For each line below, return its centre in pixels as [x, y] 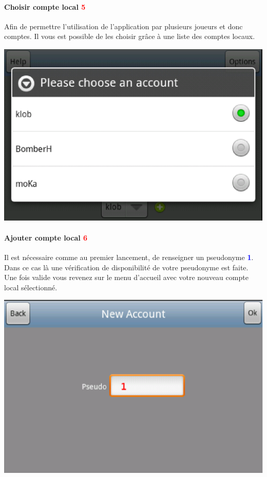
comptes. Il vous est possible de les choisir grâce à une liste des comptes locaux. [130, 36]
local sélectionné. [31, 287]
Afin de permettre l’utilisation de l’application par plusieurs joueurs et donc [123, 26]
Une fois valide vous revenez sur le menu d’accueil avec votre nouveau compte [126, 277]
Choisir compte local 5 [45, 6]
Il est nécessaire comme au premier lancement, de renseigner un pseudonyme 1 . [129, 257]
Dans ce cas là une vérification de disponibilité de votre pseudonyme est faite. [126, 267]
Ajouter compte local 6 [46, 237]
